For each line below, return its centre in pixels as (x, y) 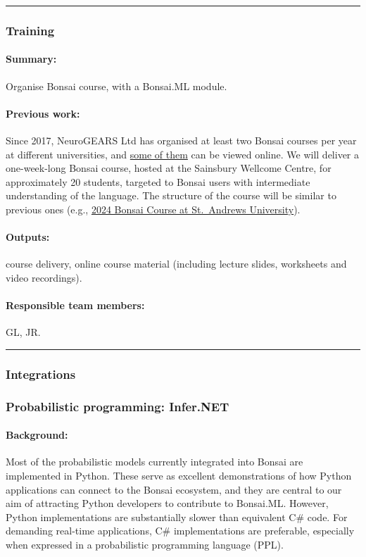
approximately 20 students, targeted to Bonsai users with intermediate (158, 181)
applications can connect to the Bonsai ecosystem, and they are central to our (174, 489)
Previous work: (43, 113)
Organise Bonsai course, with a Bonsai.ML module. (116, 86)
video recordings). (44, 277)
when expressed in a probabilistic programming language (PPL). (145, 545)
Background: (37, 435)
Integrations (41, 374)
